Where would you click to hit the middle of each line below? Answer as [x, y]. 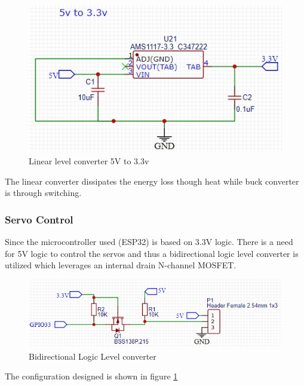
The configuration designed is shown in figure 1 [91, 376]
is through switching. [43, 193]
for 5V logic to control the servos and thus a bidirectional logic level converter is [152, 253]
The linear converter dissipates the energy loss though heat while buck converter [152, 181]
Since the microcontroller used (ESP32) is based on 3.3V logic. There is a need [149, 242]
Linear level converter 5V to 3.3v [89, 161]
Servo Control [39, 219]
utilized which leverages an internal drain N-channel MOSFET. [121, 265]
